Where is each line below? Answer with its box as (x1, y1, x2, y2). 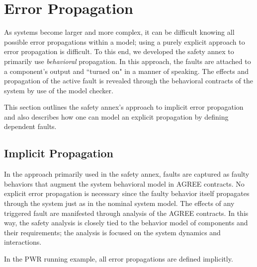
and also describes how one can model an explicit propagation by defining (4, 111, 229, 122)
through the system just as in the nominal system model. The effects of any (4, 198, 235, 208)
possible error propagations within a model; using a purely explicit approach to (4, 36, 245, 47)
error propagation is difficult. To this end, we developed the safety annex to (4, 46, 234, 57)
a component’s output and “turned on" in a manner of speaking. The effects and (4, 66, 249, 76)
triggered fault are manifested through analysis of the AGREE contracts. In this (4, 207, 249, 218)
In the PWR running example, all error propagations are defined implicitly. (4, 254, 233, 264)
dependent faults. (4, 121, 57, 132)
